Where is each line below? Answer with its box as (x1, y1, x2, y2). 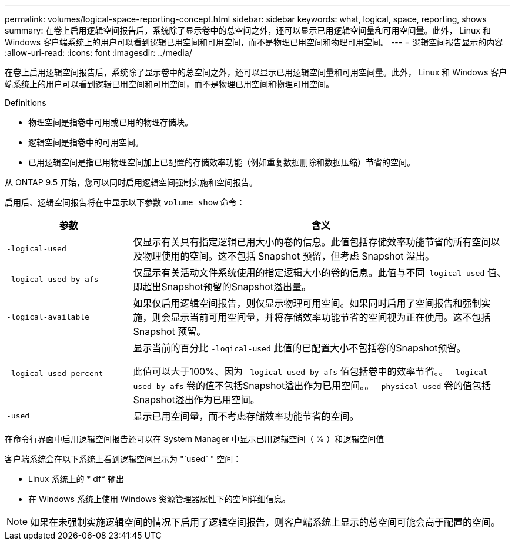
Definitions (5, 98, 46, 108)
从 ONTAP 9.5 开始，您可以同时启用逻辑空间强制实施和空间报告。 (5, 177, 257, 187)
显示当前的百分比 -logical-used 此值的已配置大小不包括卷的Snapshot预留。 (133, 342, 466, 354)
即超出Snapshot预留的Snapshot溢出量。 (133, 281, 311, 293)
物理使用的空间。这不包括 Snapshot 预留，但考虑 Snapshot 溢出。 (142, 250, 434, 262)
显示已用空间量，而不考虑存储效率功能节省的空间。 (133, 410, 359, 422)
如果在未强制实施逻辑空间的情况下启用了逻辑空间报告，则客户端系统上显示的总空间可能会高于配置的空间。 (30, 516, 501, 528)
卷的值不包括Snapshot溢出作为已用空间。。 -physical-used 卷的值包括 (186, 380, 491, 391)
